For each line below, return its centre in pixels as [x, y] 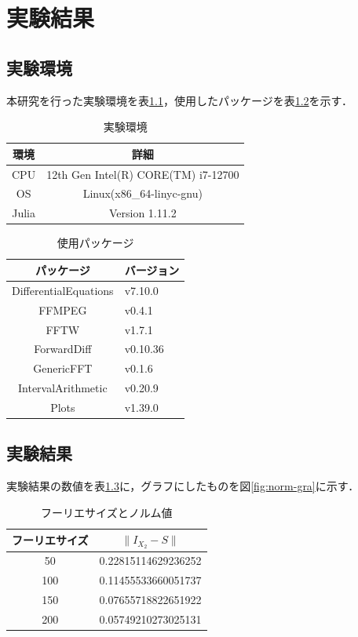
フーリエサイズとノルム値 [107, 512]
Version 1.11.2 [142, 213]
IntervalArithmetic [63, 388]
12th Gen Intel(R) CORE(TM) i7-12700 [143, 174]
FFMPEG [63, 309]
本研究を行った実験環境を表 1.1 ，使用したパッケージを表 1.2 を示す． [179, 100]
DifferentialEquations [63, 290]
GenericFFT [63, 368]
